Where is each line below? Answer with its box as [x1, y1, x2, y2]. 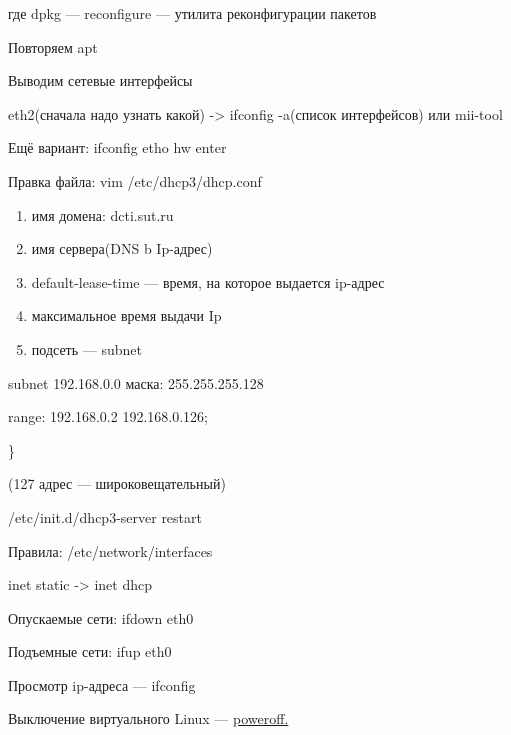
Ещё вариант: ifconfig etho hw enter [8, 137, 227, 158]
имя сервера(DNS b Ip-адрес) [31, 238, 213, 259]
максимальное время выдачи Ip [31, 305, 222, 326]
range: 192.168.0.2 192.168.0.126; [8, 406, 208, 427]
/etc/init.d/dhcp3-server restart [8, 506, 202, 527]
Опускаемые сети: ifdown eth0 [8, 607, 194, 628]
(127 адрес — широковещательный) [8, 473, 226, 494]
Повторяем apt [8, 36, 98, 57]
